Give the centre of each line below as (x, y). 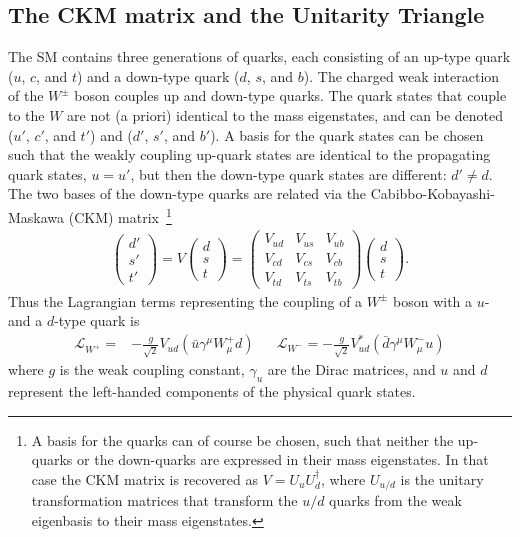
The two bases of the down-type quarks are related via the (187, 193)
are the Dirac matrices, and (351, 369)
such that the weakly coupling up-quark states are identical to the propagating (249, 154)
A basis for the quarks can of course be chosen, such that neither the (242, 439)
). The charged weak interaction (401, 75)
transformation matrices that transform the (164, 500)
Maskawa (36, 216)
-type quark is (97, 320)
